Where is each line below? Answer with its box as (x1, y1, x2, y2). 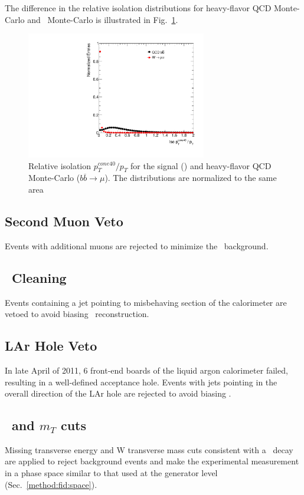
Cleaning (12, 268, 67, 286)
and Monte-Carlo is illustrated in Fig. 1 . (27, 13, 178, 25)
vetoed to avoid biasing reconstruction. (5, 308, 149, 320)
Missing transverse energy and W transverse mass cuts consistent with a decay (5, 443, 293, 456)
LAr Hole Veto (5, 336, 97, 355)
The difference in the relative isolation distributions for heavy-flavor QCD (5, 2, 272, 14)
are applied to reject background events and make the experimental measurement (5, 455, 299, 467)
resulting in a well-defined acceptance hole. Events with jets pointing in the (5, 375, 277, 388)
